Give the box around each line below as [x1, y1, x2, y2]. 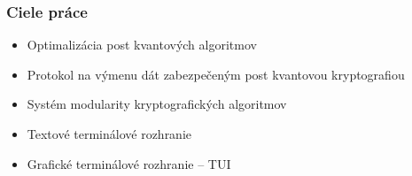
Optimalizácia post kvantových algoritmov [27, 35, 257, 54]
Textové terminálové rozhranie [27, 125, 192, 142]
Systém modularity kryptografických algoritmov [27, 95, 287, 113]
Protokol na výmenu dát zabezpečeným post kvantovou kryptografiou [27, 65, 405, 83]
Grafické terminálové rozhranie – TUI [27, 154, 231, 172]
